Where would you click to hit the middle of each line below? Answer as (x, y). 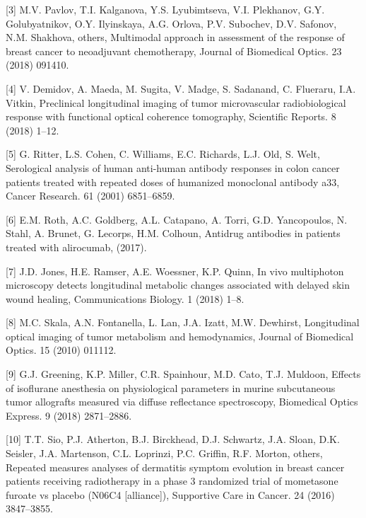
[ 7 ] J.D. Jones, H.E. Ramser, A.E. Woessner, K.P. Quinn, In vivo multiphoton (175, 271)
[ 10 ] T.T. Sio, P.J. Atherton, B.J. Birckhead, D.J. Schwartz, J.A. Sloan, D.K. (173, 439)
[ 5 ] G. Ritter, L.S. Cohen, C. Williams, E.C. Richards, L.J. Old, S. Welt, (163, 154)
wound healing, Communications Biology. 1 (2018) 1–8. (125, 298)
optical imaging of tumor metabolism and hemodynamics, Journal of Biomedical (180, 336)
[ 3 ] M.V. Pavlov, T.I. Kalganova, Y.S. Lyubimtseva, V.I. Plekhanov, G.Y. (165, 9)
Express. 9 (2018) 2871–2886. (69, 415)
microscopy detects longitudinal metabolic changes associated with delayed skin (178, 285)
